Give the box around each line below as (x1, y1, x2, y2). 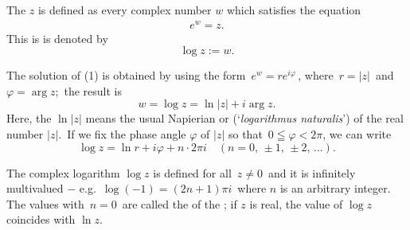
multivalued (6, 180, 64, 197)
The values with (6, 195, 84, 212)
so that (228, 126, 263, 142)
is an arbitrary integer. (279, 180, 391, 197)
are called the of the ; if (122, 195, 237, 212)
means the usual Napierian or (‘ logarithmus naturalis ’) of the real (85, 110, 404, 127)
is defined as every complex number (37, 2, 212, 18)
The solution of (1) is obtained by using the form (6, 67, 246, 84)
